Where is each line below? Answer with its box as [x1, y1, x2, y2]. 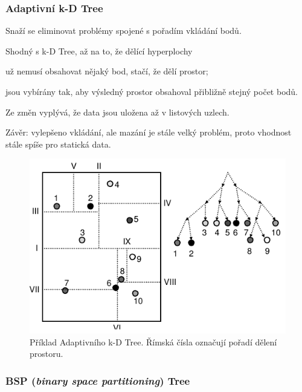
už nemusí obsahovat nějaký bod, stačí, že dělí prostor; [5, 65, 208, 77]
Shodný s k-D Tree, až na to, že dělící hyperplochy [5, 44, 193, 57]
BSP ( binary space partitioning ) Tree [5, 373, 190, 388]
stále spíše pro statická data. [5, 137, 111, 150]
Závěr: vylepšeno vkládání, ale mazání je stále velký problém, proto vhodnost [5, 126, 292, 139]
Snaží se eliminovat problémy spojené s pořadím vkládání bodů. [5, 24, 242, 37]
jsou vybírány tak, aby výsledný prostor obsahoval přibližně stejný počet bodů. [5, 85, 298, 97]
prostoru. [30, 347, 63, 360]
